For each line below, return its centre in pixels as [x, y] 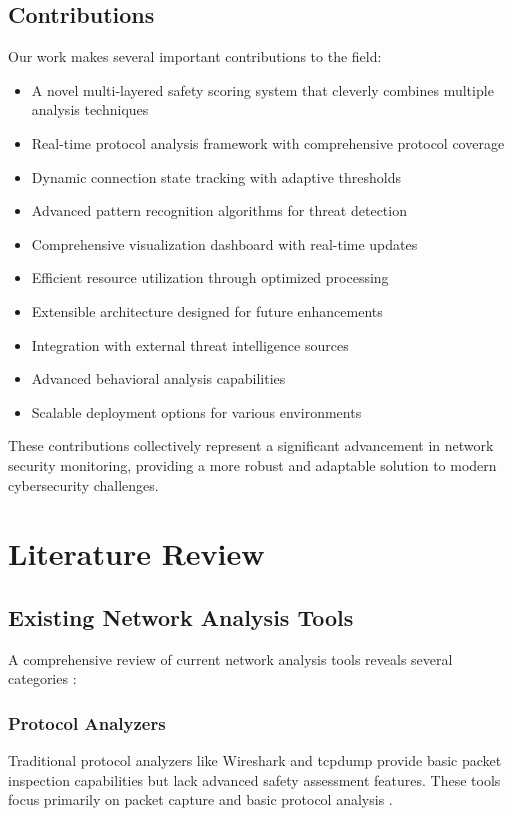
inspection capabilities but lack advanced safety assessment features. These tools [254, 779]
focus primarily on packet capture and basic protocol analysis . [200, 799]
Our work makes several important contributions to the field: [195, 56]
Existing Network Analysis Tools [181, 616]
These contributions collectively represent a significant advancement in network [251, 445]
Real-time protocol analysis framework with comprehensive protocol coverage [268, 142]
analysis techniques [90, 109]
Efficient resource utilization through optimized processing [210, 277]
